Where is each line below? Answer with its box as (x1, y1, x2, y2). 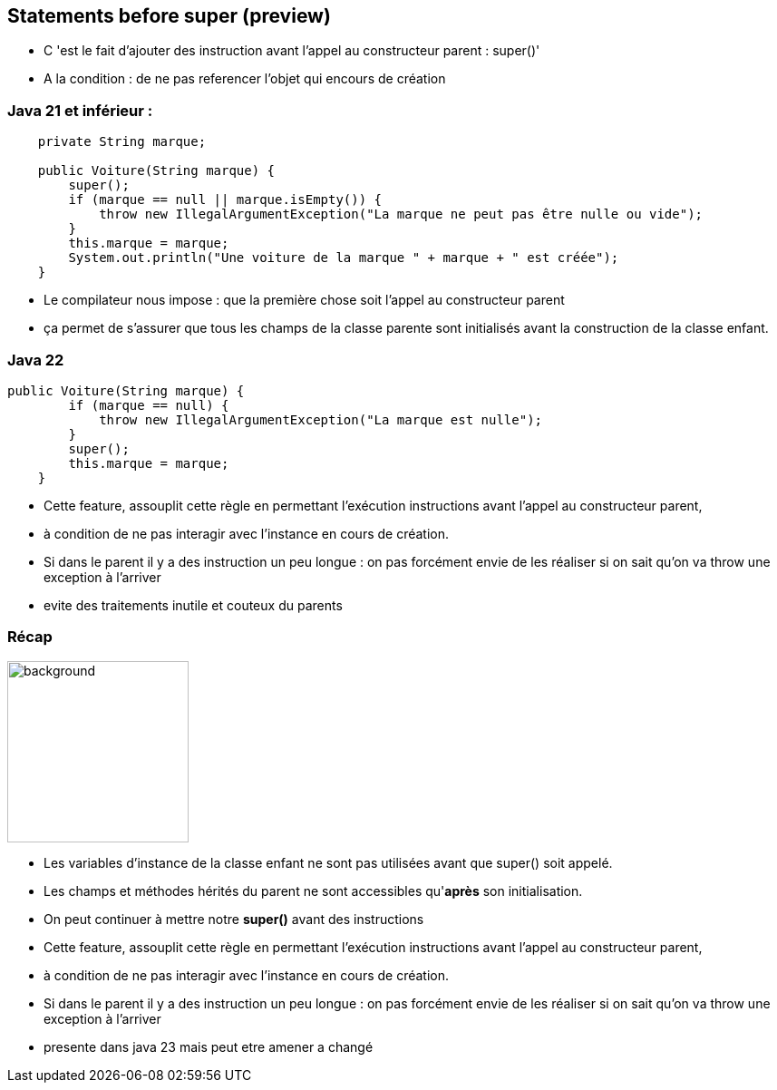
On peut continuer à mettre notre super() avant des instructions (44, 910, 424, 927)
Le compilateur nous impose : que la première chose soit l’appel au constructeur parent (44, 292, 565, 308)
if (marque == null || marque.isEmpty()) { (68, 192, 383, 208)
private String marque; (37, 134, 207, 150)
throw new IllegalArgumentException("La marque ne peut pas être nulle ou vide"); (99, 207, 704, 222)
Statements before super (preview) (7, 5, 331, 27)
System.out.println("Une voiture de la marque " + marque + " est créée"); (68, 250, 619, 266)
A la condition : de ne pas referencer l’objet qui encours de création (44, 71, 446, 87)
